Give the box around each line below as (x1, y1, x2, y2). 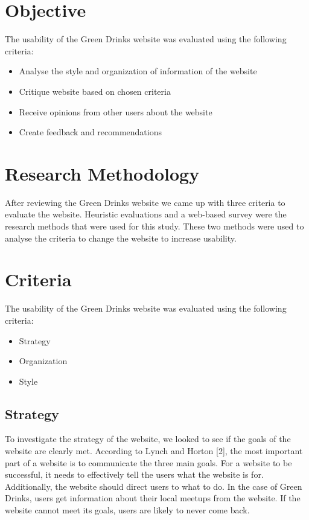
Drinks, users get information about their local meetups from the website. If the (5, 492, 301, 504)
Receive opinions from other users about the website (19, 105, 212, 118)
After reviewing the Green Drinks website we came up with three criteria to (5, 196, 285, 208)
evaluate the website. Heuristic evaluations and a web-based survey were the (5, 208, 287, 220)
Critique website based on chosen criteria (19, 85, 171, 97)
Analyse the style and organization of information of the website (19, 65, 257, 77)
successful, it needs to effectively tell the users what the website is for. (5, 468, 264, 481)
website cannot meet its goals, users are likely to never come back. (5, 504, 250, 516)
